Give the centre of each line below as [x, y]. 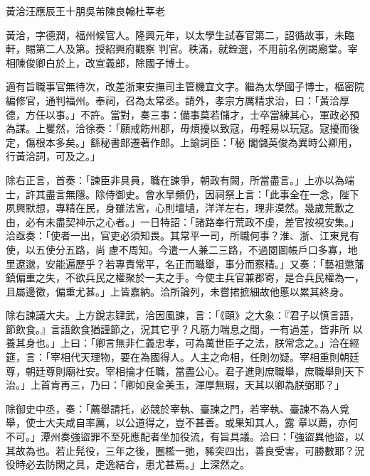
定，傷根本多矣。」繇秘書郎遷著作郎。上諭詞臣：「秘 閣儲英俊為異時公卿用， [182, 142]
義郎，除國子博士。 [150, 62]
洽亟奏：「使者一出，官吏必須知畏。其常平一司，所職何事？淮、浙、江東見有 [183, 236]
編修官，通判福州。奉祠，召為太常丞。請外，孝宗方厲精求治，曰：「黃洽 [173, 100]
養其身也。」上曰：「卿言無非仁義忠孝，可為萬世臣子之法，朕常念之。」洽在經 [183, 343]
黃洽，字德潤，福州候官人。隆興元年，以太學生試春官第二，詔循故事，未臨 [180, 34]
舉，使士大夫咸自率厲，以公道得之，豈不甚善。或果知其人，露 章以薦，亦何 [182, 422]
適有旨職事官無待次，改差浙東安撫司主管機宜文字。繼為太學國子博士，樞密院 [185, 86]
